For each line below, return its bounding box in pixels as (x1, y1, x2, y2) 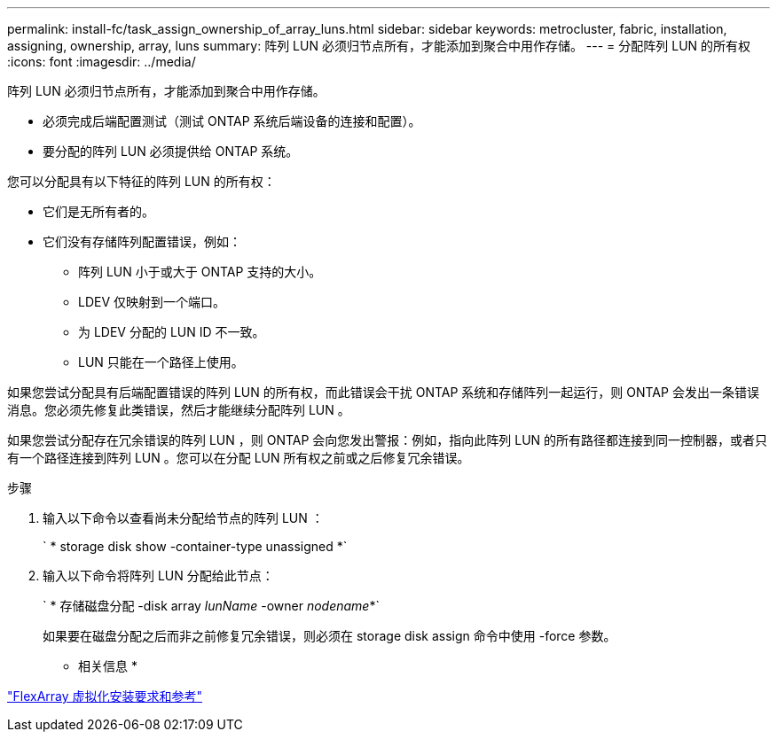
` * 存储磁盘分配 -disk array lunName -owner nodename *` (43, 598, 380, 613)
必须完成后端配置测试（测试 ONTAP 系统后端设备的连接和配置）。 (43, 113, 421, 128)
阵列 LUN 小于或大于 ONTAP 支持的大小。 (78, 264, 322, 279)
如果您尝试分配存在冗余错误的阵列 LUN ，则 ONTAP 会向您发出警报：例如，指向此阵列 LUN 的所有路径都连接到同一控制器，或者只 (7, 432, 768, 447)
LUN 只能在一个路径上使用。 (78, 354, 244, 369)
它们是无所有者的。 (43, 204, 154, 219)
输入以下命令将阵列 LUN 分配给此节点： (43, 568, 274, 583)
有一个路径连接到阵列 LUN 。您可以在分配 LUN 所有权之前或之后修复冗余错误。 (7, 450, 470, 465)
